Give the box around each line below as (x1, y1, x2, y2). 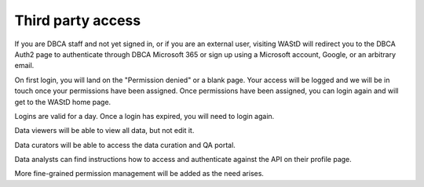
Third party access (14, 12, 141, 29)
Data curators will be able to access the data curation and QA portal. (14, 140, 236, 149)
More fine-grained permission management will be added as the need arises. (14, 169, 265, 178)
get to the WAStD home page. (14, 97, 111, 106)
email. (14, 61, 35, 70)
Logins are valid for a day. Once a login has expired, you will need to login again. (14, 111, 275, 120)
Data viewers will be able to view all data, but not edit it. (14, 126, 195, 135)
